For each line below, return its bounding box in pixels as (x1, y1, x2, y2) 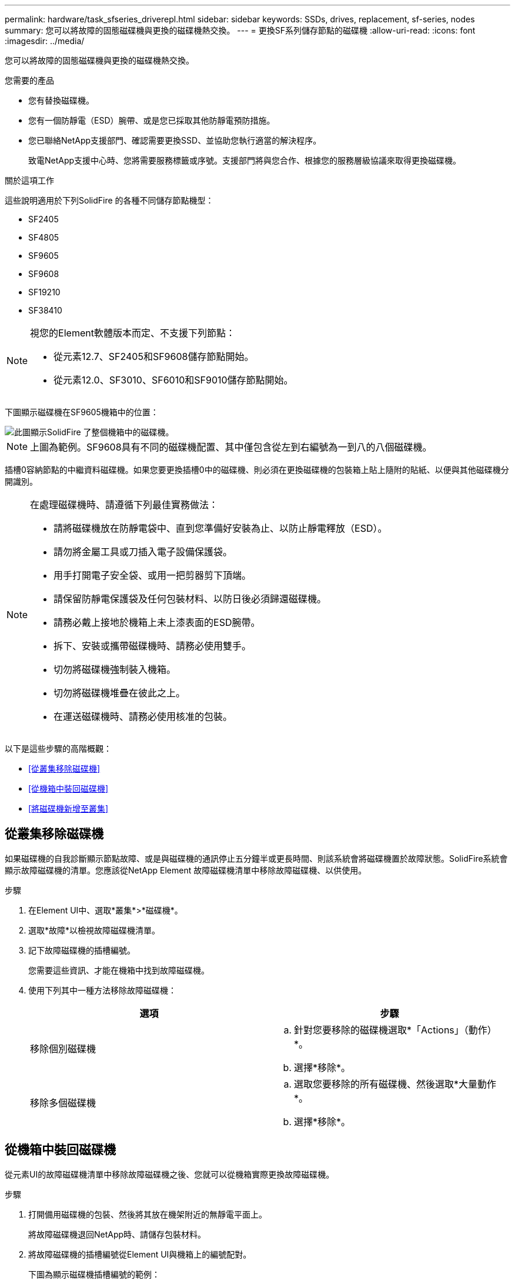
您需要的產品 (5, 75, 54, 85)
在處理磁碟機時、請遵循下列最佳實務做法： (30, 499, 219, 511)
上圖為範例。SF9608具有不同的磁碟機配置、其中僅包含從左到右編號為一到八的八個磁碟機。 (30, 441, 432, 453)
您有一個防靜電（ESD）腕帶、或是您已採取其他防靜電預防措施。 (28, 115, 275, 125)
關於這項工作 (5, 175, 54, 185)
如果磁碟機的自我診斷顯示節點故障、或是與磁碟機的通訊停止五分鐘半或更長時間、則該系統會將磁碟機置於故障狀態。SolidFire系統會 (5, 853, 508, 863)
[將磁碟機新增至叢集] (28, 803, 109, 813)
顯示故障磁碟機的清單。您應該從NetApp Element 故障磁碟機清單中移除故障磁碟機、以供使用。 (5, 865, 367, 875)
